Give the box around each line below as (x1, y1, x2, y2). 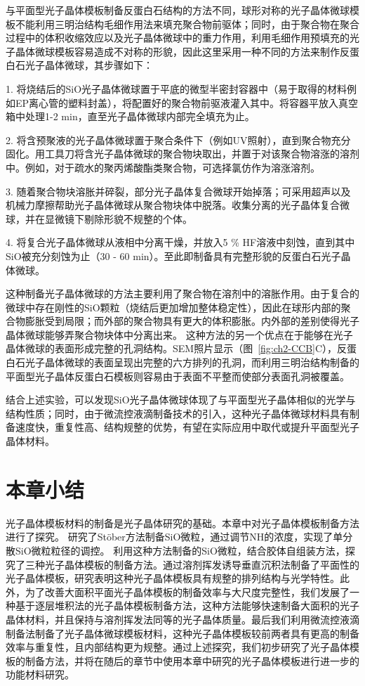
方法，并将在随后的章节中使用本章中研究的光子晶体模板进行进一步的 (44, 653, 359, 668)
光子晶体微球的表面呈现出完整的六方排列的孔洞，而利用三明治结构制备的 (25, 355, 359, 370)
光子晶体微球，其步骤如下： (25, 58, 153, 72)
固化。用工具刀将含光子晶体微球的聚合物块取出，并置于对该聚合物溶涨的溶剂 (6, 146, 359, 161)
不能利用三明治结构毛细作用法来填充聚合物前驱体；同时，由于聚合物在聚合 (15, 16, 359, 31)
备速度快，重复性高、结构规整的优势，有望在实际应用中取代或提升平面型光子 (6, 420, 359, 434)
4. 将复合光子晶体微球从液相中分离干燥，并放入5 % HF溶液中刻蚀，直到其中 (6, 235, 355, 250)
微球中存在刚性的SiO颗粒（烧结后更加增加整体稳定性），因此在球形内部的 (6, 299, 341, 314)
